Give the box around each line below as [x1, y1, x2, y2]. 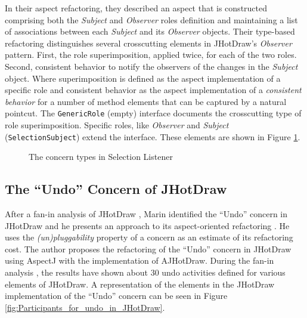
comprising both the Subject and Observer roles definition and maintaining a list [5, 13, 298, 26]
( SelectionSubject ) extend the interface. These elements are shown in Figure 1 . [5, 130, 300, 143]
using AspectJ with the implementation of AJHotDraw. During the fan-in [5, 254, 274, 267]
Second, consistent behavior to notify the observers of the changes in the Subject [5, 60, 298, 72]
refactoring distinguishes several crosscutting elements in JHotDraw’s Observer [5, 36, 292, 49]
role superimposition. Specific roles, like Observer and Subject [5, 119, 229, 131]
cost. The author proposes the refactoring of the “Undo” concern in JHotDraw [5, 242, 292, 255]
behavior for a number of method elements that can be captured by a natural [5, 95, 287, 107]
